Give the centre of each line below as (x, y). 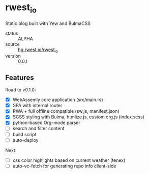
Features (20, 77)
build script (24, 134)
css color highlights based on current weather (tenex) (69, 160)
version (13, 56)
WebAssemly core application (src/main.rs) (58, 100)
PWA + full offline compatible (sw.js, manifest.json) (66, 111)
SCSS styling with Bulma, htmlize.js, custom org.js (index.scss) (79, 117)
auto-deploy (25, 140)
